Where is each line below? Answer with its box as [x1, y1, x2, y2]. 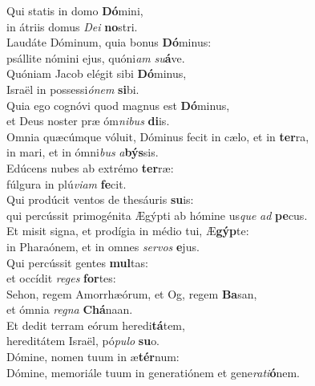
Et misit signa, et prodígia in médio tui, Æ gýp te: [6, 222, 249, 239]
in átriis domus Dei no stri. [6, 18, 138, 35]
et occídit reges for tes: [6, 270, 116, 286]
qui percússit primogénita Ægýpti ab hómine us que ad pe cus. [6, 206, 308, 223]
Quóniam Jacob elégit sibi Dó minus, [6, 65, 187, 82]
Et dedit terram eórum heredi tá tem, [6, 316, 185, 333]
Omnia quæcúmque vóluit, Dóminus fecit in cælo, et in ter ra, [6, 128, 309, 144]
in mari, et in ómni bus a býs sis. [6, 144, 159, 160]
